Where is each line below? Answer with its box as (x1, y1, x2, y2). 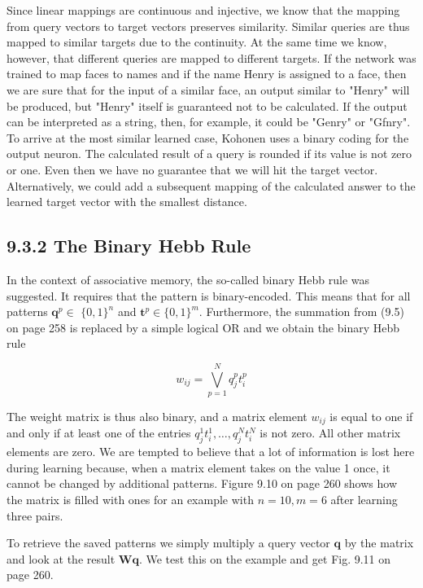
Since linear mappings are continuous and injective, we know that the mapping (7, 2, 400, 18)
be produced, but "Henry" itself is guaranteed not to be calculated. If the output (7, 97, 408, 114)
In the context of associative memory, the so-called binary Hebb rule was (7, 270, 370, 287)
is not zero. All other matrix (259, 424, 401, 441)
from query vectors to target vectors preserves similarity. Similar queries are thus (7, 17, 410, 34)
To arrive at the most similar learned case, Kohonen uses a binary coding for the (7, 129, 409, 146)
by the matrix (344, 534, 414, 551)
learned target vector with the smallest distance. (7, 193, 247, 210)
